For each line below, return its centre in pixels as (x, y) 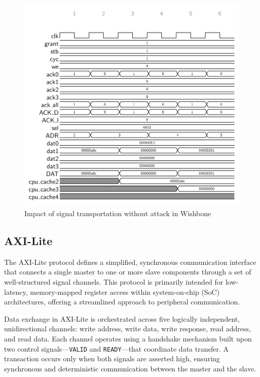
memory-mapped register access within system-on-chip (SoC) (125, 292)
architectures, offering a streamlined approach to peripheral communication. (122, 302)
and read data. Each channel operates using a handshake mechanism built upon (128, 339)
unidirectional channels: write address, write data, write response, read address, (127, 329)
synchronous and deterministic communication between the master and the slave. (130, 368)
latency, (16, 292)
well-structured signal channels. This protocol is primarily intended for (114, 282)
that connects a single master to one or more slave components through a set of (128, 272)
